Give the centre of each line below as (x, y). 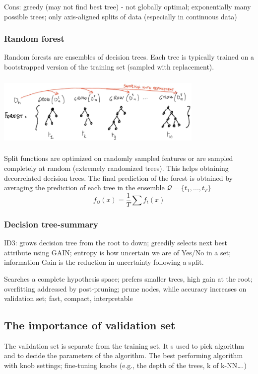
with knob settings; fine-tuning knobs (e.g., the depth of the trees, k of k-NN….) (125, 365)
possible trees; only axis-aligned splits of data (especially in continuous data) (121, 16)
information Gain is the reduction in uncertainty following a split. (104, 262)
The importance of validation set (90, 325)
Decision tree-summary (51, 224)
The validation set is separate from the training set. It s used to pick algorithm (124, 345)
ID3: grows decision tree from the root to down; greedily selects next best (116, 243)
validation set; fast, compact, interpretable (68, 298)
